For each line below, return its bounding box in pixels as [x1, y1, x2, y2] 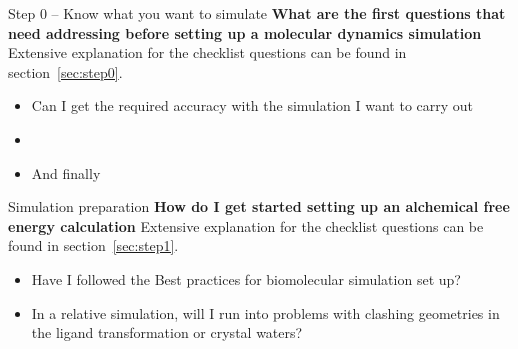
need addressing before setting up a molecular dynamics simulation [8, 22, 482, 43]
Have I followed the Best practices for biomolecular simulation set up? [31, 268, 461, 289]
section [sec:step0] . [8, 61, 123, 82]
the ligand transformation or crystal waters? [31, 322, 303, 343]
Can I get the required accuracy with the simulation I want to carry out [31, 95, 474, 116]
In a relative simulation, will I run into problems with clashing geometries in [31, 302, 500, 323]
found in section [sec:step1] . [8, 235, 179, 256]
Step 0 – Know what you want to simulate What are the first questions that [8, 3, 506, 23]
